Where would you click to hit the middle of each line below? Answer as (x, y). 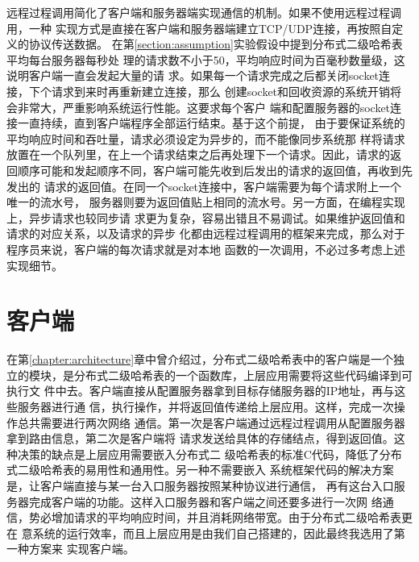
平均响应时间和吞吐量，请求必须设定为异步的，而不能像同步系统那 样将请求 (206, 138)
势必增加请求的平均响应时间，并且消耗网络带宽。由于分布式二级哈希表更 (220, 517)
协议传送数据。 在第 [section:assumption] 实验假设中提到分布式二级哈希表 (216, 44)
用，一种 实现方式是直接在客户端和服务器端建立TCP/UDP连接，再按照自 (199, 28)
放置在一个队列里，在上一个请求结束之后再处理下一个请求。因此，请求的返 (204, 154)
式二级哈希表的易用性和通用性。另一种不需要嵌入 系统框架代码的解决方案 (200, 470)
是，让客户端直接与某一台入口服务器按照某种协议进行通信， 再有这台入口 (200, 485)
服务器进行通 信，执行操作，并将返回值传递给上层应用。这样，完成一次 (205, 406)
